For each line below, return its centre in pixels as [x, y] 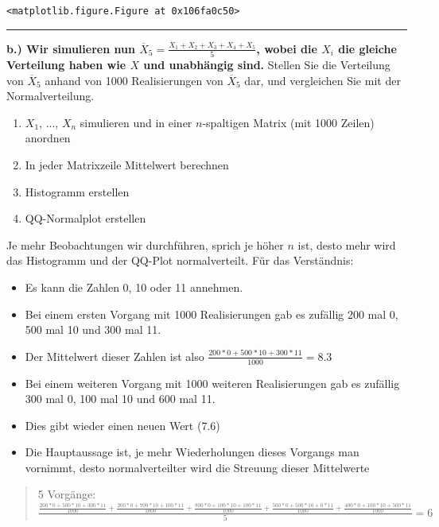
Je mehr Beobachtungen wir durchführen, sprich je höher [145, 244]
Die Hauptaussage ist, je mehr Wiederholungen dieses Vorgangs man [192, 452]
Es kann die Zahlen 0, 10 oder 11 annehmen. [134, 287]
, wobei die [287, 48]
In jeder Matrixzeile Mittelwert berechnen [127, 164]
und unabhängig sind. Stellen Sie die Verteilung [267, 64]
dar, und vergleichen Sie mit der [322, 80]
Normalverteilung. [51, 96]
